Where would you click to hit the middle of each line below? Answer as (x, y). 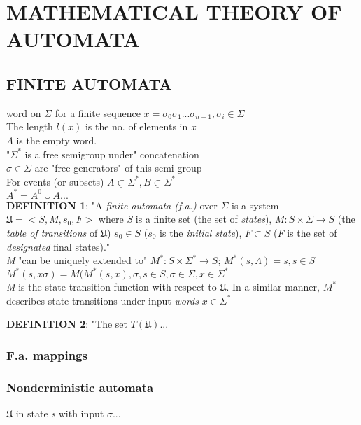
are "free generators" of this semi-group (118, 168)
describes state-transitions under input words (102, 300)
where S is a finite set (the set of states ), (185, 219)
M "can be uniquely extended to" (77, 260)
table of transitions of (52, 233)
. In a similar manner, (273, 287)
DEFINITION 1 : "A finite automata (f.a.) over (112, 205)
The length (30, 126)
